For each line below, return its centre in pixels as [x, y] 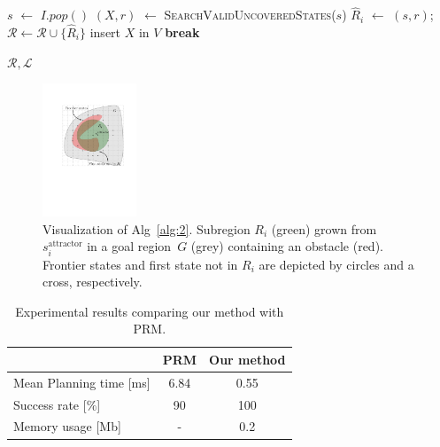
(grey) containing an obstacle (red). [287, 246]
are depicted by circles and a [336, 264]
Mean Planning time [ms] [82, 382]
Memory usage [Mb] [67, 426]
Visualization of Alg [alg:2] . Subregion [147, 228]
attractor [65, 244]
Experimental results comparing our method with [150, 311]
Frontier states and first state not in [140, 264]
